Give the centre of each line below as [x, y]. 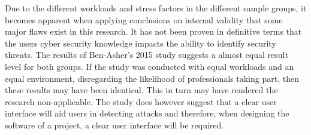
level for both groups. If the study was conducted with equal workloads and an [150, 66]
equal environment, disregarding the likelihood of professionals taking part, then [152, 78]
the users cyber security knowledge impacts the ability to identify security [141, 43]
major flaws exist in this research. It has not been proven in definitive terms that [153, 31]
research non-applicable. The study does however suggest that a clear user [141, 101]
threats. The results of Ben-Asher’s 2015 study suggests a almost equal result [147, 55]
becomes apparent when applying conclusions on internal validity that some [144, 19]
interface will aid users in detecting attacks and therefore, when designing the [147, 113]
